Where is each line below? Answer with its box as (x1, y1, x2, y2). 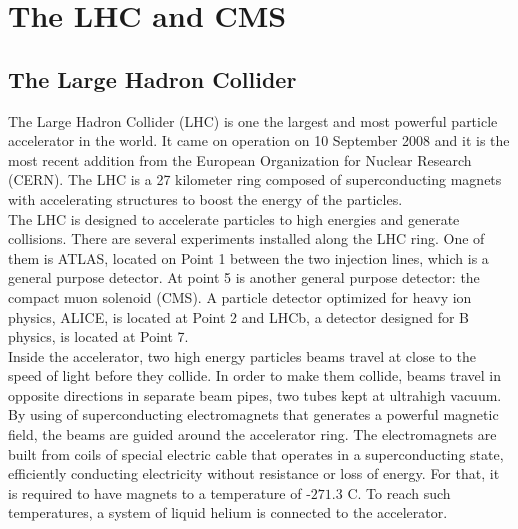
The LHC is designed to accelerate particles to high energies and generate (8, 208, 460, 229)
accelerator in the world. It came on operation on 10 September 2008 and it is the (8, 130, 510, 151)
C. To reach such (347, 482, 451, 503)
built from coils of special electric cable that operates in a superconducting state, (8, 443, 504, 464)
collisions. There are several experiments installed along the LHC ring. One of (8, 228, 485, 249)
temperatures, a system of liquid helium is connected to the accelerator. (8, 502, 448, 523)
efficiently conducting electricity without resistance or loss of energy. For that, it (8, 463, 500, 484)
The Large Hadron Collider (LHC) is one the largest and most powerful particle (8, 110, 498, 131)
